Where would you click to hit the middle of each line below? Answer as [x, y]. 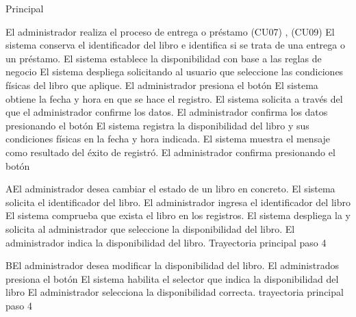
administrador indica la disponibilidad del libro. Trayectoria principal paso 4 [166, 242]
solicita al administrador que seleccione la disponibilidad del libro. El [150, 228]
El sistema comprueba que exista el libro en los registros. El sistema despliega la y [178, 215]
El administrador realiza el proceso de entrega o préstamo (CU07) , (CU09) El [170, 31]
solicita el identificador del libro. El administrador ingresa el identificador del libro [178, 202]
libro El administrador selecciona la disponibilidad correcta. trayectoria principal [175, 292]
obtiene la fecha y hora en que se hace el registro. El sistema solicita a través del [174, 98]
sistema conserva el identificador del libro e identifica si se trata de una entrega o [175, 45]
